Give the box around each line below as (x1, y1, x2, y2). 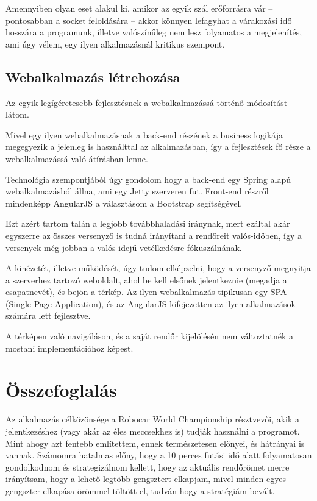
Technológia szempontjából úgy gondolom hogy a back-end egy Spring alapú (5, 172, 291, 185)
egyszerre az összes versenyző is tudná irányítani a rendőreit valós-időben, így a (5, 229, 302, 241)
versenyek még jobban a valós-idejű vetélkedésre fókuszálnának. (5, 241, 242, 254)
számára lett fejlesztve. (5, 309, 91, 322)
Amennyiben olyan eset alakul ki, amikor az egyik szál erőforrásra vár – (5, 2, 273, 14)
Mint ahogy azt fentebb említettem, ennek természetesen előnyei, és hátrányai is (5, 436, 305, 449)
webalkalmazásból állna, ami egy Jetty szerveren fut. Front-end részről (5, 185, 269, 197)
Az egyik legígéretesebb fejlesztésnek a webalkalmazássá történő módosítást (5, 96, 288, 108)
